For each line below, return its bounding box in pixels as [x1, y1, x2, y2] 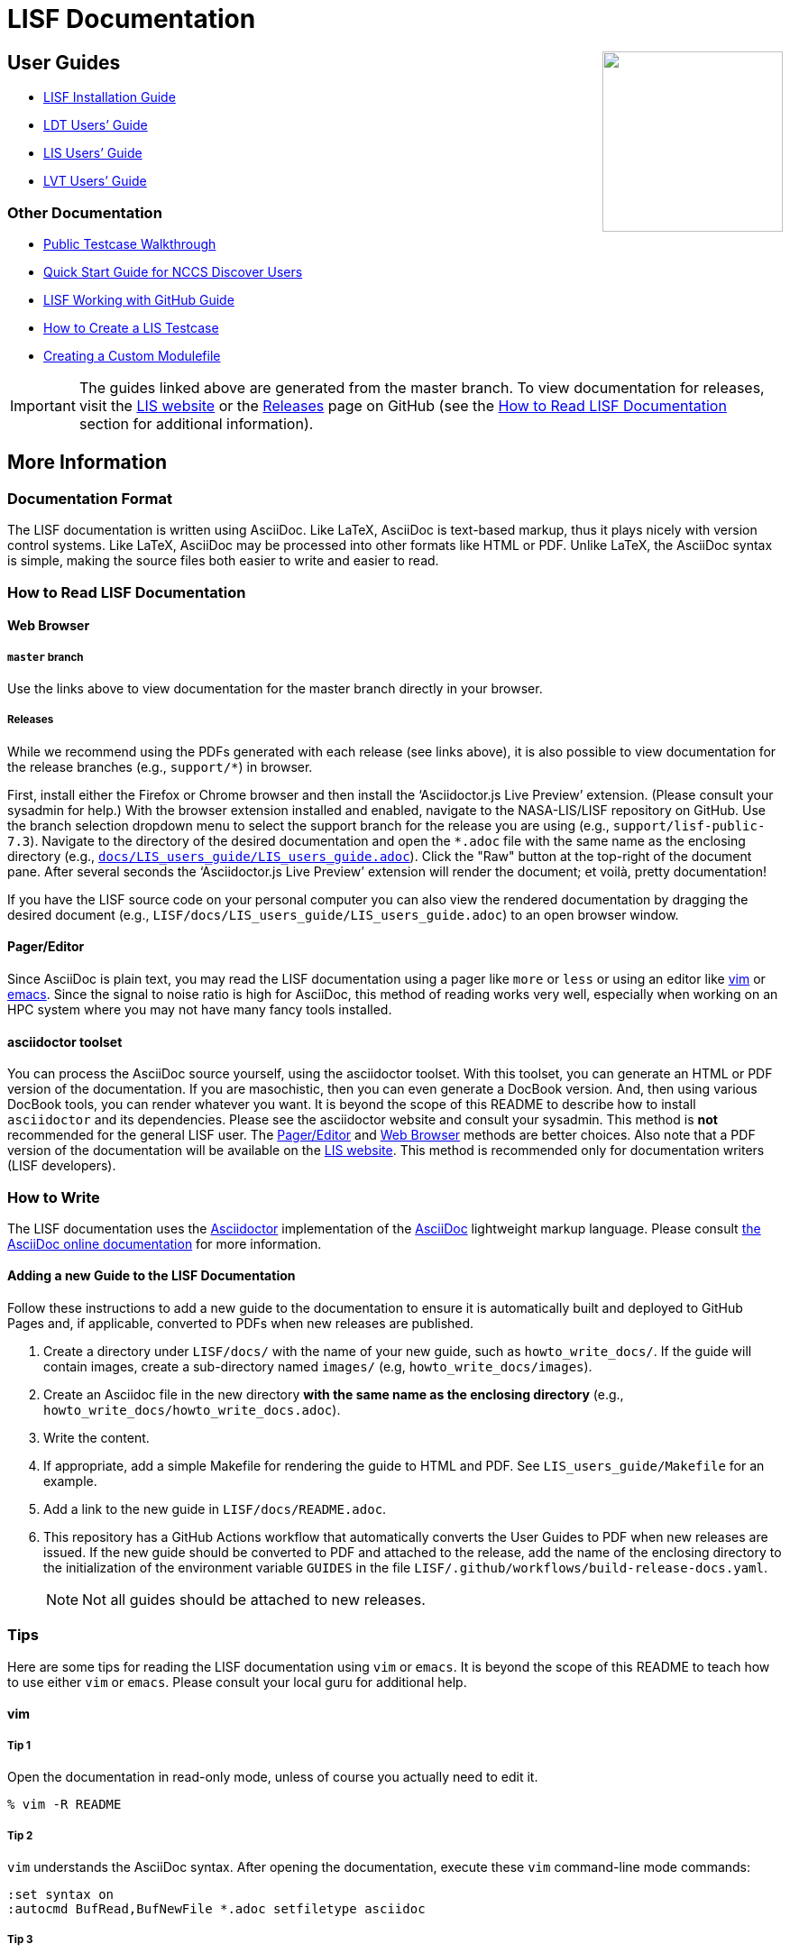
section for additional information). [78, 414, 314, 433]
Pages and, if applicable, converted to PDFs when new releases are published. [7, 1316, 474, 1332]
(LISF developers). [7, 1158, 116, 1174]
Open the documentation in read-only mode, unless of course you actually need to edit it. [7, 1769, 538, 1785]
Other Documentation [7, 203, 162, 222]
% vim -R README [7, 1797, 122, 1812]
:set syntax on [7, 1887, 115, 1903]
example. [43, 1473, 97, 1490]
